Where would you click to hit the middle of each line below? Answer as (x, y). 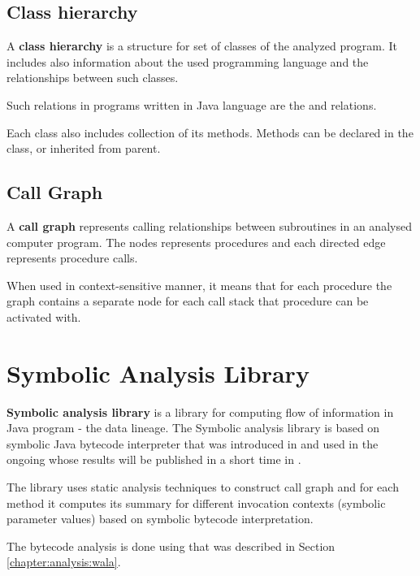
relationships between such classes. (93, 78)
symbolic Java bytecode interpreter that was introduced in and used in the (193, 443)
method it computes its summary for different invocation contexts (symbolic (196, 502)
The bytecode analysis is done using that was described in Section (171, 546)
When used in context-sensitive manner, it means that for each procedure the (199, 285)
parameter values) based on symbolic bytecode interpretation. (160, 519)
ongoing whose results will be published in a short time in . (154, 459)
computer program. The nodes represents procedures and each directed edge (196, 242)
